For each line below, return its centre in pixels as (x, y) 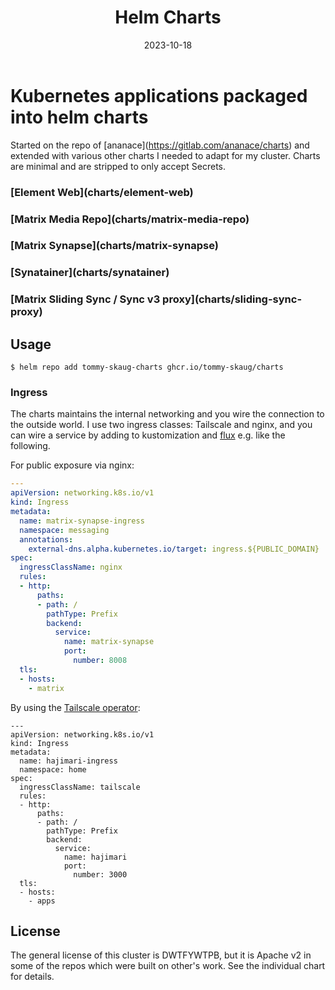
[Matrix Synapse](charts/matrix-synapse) (114, 246)
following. (30, 446)
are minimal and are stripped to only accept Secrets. (118, 166)
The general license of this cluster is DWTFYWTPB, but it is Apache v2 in (161, 955)
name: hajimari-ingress (68, 761)
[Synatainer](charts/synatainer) (90, 273)
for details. (32, 977)
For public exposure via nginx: (72, 465)
